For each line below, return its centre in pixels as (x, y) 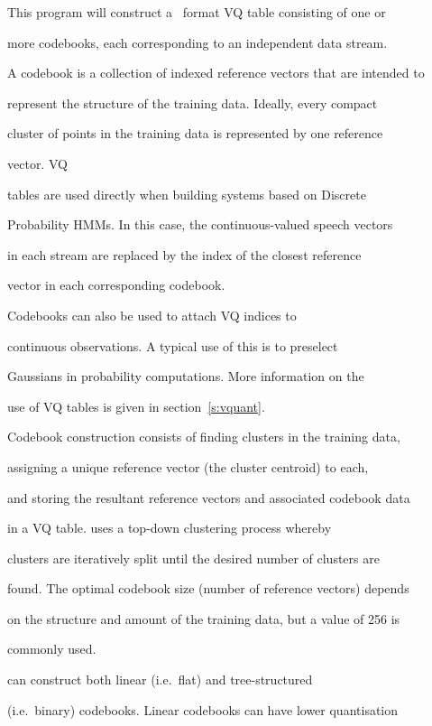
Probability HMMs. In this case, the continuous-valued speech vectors (200, 224)
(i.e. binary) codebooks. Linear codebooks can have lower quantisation (203, 709)
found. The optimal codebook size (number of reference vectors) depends (208, 588)
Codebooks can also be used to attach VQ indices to (152, 315)
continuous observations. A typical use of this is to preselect (173, 345)
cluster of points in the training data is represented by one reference (195, 133)
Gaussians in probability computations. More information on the (186, 376)
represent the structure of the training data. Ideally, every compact (193, 102)
